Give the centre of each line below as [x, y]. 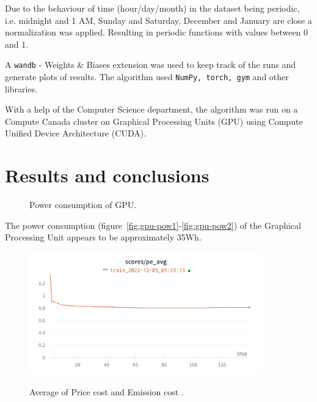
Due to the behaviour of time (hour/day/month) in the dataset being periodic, [152, 8]
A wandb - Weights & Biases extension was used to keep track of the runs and [150, 65]
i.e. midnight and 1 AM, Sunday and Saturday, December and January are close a [158, 20]
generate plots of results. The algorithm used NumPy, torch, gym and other [147, 77]
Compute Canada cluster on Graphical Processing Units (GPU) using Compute [154, 121]
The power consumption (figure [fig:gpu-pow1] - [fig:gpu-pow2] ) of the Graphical [153, 225]
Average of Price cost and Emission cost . [107, 391]
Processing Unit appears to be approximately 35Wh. [103, 237]
